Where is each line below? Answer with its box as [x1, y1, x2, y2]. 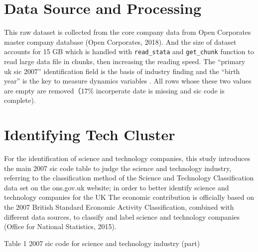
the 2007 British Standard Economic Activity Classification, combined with [4, 202, 234, 212]
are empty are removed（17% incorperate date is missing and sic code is [4, 85, 225, 95]
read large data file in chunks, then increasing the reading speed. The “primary [4, 56, 246, 66]
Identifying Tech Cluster [4, 124, 175, 145]
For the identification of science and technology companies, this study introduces [4, 153, 251, 164]
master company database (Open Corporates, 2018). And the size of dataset [4, 36, 237, 47]
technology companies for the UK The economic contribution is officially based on [4, 192, 254, 202]
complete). [4, 95, 36, 105]
